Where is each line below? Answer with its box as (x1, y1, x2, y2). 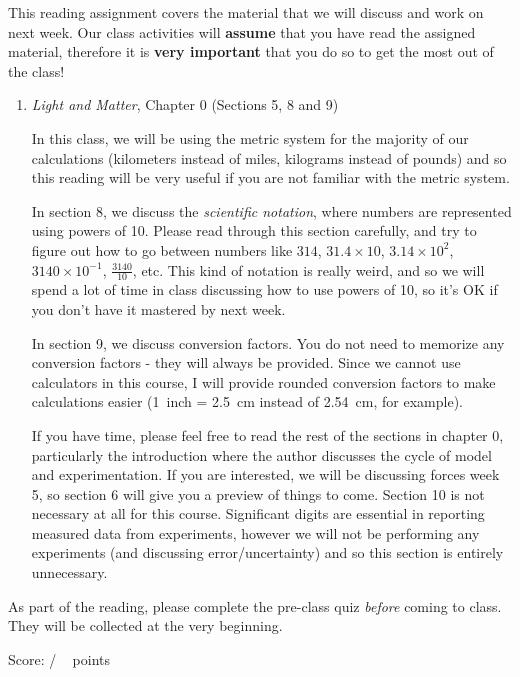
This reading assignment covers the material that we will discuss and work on (8, 2, 484, 22)
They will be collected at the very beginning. (8, 615, 283, 636)
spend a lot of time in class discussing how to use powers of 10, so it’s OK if (31, 279, 498, 300)
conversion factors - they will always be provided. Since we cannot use (31, 352, 461, 373)
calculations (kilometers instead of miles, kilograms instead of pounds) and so (31, 147, 507, 168)
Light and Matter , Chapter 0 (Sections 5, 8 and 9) (31, 94, 339, 115)
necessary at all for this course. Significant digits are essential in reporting (31, 503, 485, 524)
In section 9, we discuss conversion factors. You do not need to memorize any (31, 332, 505, 353)
